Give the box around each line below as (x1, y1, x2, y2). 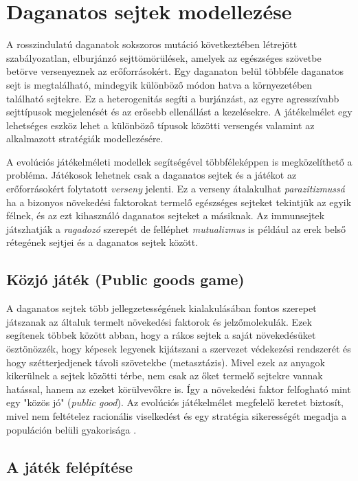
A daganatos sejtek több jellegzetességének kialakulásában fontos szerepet (6, 301, 317, 315)
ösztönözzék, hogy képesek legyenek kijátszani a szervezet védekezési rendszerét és (6, 342, 351, 356)
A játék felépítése (6, 456, 133, 477)
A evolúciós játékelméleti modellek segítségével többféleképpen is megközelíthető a (6, 154, 353, 168)
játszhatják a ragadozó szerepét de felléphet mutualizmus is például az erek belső (6, 221, 346, 236)
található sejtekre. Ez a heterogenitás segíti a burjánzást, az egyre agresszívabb (6, 91, 339, 105)
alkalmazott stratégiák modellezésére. (6, 131, 164, 146)
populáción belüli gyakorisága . (6, 422, 137, 436)
